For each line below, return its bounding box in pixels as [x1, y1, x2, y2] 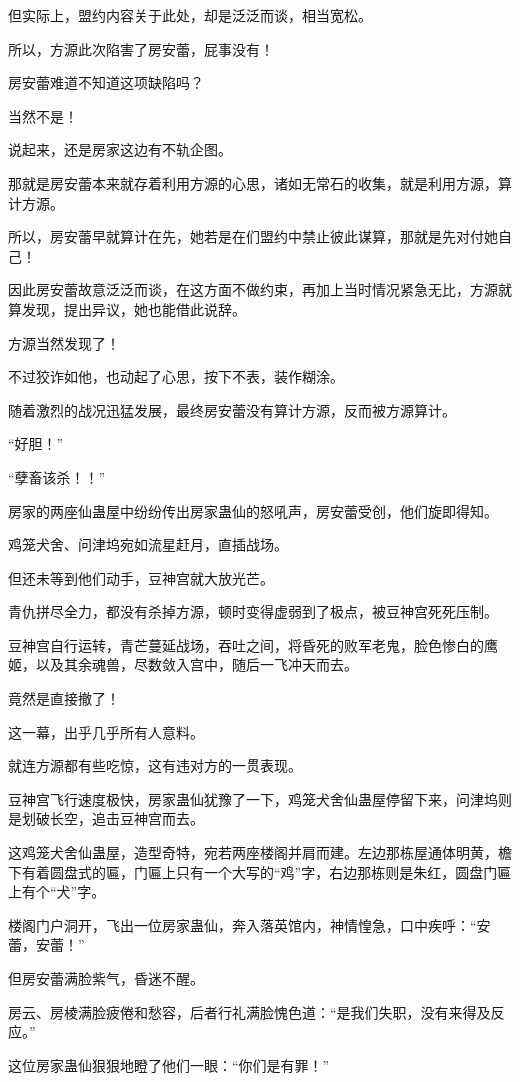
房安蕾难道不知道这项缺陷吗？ [8, 72, 204, 93]
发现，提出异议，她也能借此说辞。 [21, 298, 246, 319]
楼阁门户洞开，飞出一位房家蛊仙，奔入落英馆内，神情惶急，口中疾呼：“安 [8, 914, 491, 935]
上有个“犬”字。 [8, 881, 106, 902]
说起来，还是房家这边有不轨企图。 [8, 139, 232, 160]
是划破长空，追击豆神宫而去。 [8, 808, 204, 829]
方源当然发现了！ [8, 332, 120, 353]
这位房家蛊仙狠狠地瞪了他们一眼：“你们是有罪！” [8, 1054, 330, 1075]
